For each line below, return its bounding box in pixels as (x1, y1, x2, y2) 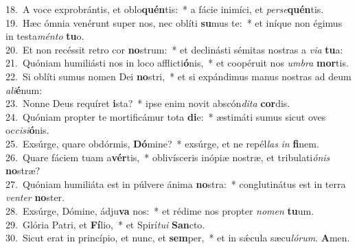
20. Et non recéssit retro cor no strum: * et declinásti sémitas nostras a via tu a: (5, 42, 343, 56)
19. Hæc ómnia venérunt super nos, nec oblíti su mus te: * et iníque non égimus (5, 15, 343, 29)
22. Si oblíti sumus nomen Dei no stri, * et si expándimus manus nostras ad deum (5, 69, 352, 83)
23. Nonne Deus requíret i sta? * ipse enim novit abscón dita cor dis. (5, 96, 290, 110)
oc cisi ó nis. (5, 123, 49, 137)
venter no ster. (5, 190, 65, 204)
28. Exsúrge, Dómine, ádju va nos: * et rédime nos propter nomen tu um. (5, 203, 314, 217)
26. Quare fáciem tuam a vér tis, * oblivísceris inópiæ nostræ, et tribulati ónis (5, 150, 330, 164)
